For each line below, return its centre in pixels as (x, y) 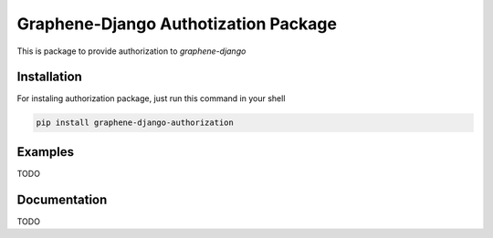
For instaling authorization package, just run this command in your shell (151, 98)
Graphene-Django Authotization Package (177, 24)
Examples (46, 152)
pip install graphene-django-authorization (135, 123)
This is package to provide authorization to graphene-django (131, 51)
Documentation (62, 199)
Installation (49, 77)
